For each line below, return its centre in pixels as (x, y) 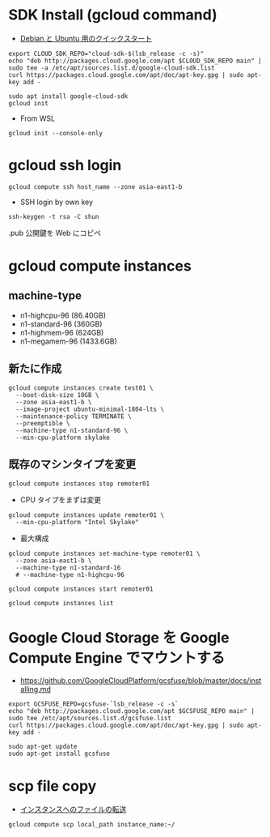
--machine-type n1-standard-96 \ (72, 430)
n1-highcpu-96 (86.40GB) (63, 315)
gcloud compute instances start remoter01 (81, 589)
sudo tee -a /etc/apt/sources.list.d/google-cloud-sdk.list (112, 68)
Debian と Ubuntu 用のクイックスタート (86, 38)
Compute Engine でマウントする (117, 658)
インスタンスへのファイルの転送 (73, 809)
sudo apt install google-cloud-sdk (68, 96)
